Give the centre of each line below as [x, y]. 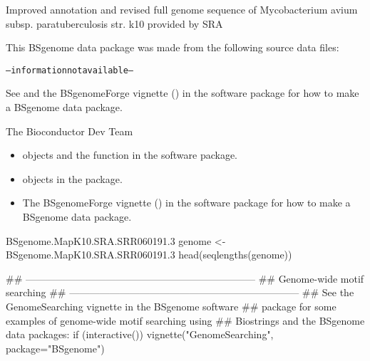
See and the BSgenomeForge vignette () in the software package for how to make [183, 93]
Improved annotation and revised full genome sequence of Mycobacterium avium [182, 9]
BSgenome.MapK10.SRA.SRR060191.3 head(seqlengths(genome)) [149, 255]
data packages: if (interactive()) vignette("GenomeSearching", [140, 334]
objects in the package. [72, 178]
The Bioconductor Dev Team [70, 131]
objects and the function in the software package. [130, 155]
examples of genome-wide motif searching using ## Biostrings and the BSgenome [185, 320]
